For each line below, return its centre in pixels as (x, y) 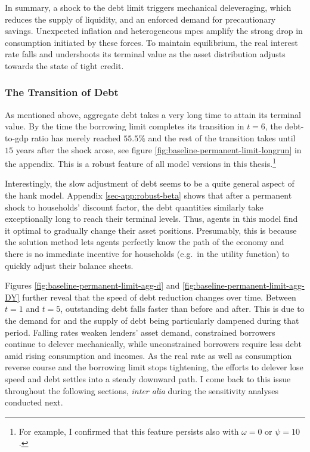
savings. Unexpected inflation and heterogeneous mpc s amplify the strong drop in (154, 31)
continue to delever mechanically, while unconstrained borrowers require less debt (153, 344)
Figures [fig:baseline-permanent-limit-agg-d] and (92, 285)
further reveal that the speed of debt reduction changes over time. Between (159, 297)
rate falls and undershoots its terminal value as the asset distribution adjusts (145, 54)
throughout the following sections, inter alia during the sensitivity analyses (142, 390)
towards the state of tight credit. (64, 65)
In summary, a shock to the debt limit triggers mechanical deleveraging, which (148, 7)
